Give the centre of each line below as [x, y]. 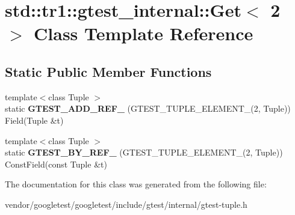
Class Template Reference [144, 33]
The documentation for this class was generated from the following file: [136, 184]
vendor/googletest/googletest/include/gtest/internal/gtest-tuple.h [126, 204]
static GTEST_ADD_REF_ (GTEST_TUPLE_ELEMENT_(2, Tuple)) [148, 108]
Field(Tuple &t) [34, 120]
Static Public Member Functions [108, 71]
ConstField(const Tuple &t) [56, 164]
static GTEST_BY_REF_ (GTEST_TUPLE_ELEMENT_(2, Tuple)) [144, 152]
